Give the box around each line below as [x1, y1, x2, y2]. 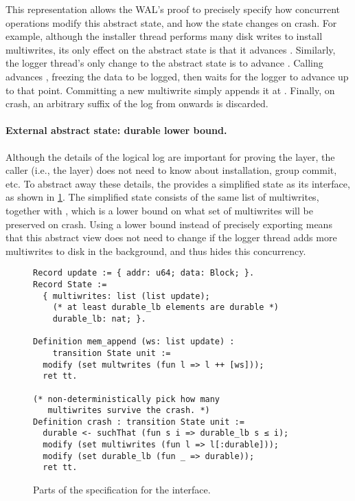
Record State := [33, 279, 107, 289]
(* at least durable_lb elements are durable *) [52, 302, 279, 313]
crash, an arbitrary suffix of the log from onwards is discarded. [5, 96, 268, 111]
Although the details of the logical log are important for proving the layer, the [5, 149, 335, 164]
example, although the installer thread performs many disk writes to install [5, 29, 323, 43]
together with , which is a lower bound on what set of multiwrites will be [5, 203, 313, 217]
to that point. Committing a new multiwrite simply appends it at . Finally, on [5, 82, 335, 97]
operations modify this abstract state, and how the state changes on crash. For [5, 15, 337, 30]
